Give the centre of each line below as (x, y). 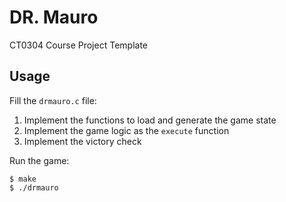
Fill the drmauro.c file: (53, 100)
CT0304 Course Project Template (78, 45)
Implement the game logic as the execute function (126, 130)
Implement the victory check (82, 141)
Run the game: (39, 160)
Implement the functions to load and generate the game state (150, 120)
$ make (23, 179)
